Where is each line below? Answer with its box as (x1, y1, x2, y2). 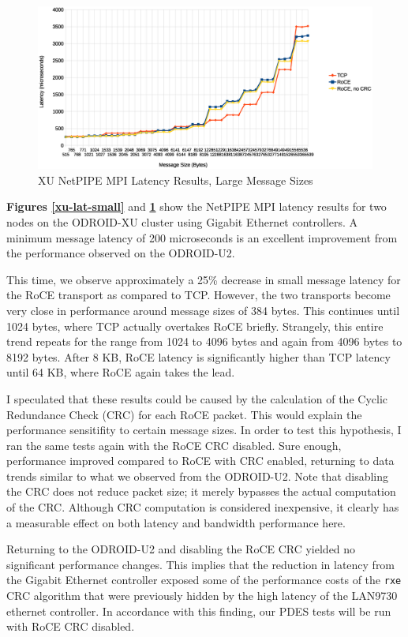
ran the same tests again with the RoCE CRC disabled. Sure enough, (6, 437, 342, 453)
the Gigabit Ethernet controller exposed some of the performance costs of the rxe (6, 571, 402, 588)
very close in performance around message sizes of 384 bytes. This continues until (6, 302, 400, 318)
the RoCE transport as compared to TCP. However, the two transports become (6, 287, 391, 303)
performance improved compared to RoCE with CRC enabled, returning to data (6, 452, 395, 469)
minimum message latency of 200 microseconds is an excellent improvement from (6, 229, 398, 245)
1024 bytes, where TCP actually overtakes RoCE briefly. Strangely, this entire (6, 317, 384, 334)
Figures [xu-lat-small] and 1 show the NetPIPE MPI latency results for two (6, 198, 387, 215)
